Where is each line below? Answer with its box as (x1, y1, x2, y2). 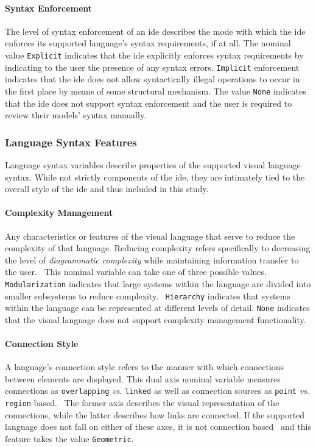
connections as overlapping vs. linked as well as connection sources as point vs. (5, 384, 310, 397)
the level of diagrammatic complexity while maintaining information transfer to (5, 253, 299, 266)
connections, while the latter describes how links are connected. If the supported (5, 408, 305, 421)
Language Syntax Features (5, 134, 137, 149)
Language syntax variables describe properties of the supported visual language (5, 158, 301, 171)
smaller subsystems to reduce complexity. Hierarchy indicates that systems (5, 289, 290, 302)
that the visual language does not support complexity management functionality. (5, 313, 306, 326)
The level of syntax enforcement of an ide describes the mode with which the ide (5, 24, 306, 37)
